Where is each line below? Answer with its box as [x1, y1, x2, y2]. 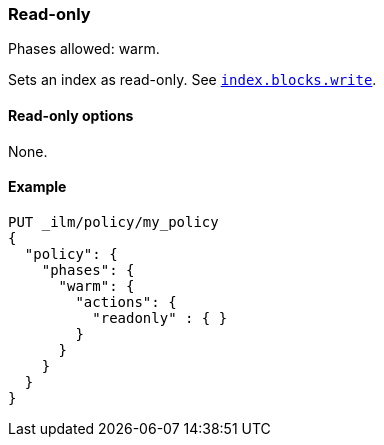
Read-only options [8, 106, 134, 124]
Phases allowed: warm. [8, 40, 160, 58]
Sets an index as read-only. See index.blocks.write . [8, 71, 377, 89]
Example [8, 178, 67, 196]
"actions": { [75, 293, 177, 310]
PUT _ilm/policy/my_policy [8, 213, 219, 230]
